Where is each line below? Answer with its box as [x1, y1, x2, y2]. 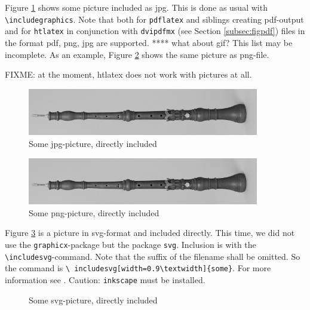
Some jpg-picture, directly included [29, 137, 157, 149]
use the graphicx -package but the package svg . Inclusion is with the [5, 238, 256, 250]
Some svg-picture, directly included [29, 293, 158, 306]
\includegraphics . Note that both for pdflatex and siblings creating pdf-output [5, 13, 304, 25]
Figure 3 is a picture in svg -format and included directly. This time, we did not [5, 226, 295, 239]
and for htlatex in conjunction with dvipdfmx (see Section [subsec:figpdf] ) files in [5, 24, 305, 37]
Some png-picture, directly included [29, 206, 159, 219]
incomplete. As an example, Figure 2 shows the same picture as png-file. [5, 48, 269, 60]
